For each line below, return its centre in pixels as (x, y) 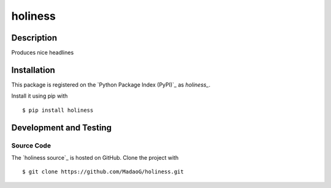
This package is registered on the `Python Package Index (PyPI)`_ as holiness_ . (111, 84)
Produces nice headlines (43, 53)
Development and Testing (62, 127)
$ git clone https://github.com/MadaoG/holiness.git (103, 172)
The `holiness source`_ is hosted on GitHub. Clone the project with (95, 157)
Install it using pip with (40, 96)
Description (34, 38)
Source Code (31, 146)
